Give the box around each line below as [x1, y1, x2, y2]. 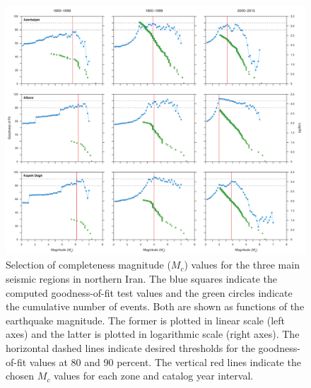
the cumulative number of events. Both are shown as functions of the [6, 299, 305, 314]
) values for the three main [184, 257, 300, 272]
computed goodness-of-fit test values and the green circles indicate [6, 285, 293, 300]
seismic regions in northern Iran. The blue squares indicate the [6, 271, 278, 286]
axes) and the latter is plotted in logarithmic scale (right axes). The [6, 327, 300, 341]
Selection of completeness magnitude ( [6, 257, 171, 272]
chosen [6, 368, 35, 383]
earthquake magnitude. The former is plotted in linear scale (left [6, 312, 286, 327]
